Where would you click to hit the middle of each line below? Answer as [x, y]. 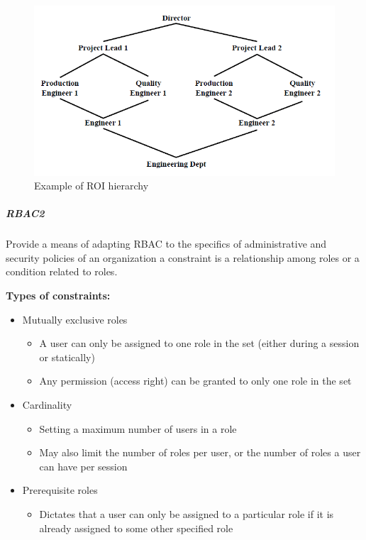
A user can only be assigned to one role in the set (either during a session [199, 343]
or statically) [67, 357]
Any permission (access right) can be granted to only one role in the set [195, 381]
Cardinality [47, 405]
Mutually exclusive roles [75, 319]
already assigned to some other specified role [136, 528]
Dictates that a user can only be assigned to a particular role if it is [187, 514]
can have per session [83, 466]
